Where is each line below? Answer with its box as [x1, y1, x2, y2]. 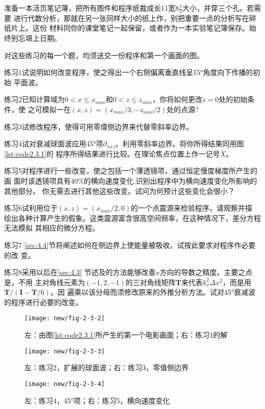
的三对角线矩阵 [125, 276, 176, 287]
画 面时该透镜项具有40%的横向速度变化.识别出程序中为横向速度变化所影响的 [4, 175, 257, 186]
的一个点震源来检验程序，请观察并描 [130, 202, 252, 213]
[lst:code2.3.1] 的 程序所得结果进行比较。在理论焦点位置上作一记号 [4, 148, 220, 159]
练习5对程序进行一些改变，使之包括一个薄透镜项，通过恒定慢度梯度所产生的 [4, 165, 257, 176]
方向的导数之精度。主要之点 [160, 267, 253, 277]
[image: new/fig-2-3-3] [24, 347, 105, 355]
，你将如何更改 [152, 94, 203, 105]
